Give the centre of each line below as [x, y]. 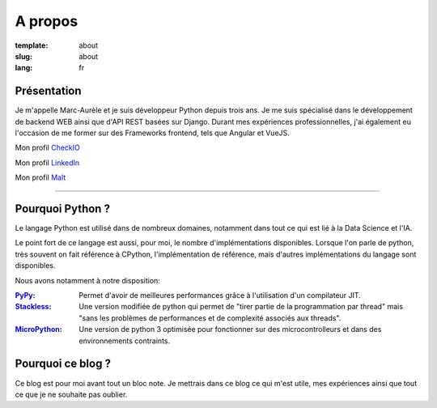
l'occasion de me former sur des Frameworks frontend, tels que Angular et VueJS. [153, 133]
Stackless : [33, 307]
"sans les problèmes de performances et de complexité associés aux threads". [210, 318]
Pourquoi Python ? [63, 209]
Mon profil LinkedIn [47, 163]
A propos [47, 21]
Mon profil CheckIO [47, 148]
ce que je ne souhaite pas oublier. [71, 394]
